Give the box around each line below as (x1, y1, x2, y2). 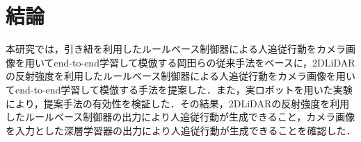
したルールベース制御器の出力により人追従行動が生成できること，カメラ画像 (6, 109, 355, 124)
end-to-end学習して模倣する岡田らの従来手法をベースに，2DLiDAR (54, 55, 355, 69)
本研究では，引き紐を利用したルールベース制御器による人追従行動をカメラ (6, 42, 346, 56)
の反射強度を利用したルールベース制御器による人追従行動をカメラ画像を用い (6, 69, 355, 83)
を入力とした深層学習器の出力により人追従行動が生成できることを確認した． (6, 123, 356, 137)
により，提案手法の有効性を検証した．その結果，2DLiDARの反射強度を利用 (6, 96, 350, 110)
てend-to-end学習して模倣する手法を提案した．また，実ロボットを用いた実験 (6, 82, 353, 96)
